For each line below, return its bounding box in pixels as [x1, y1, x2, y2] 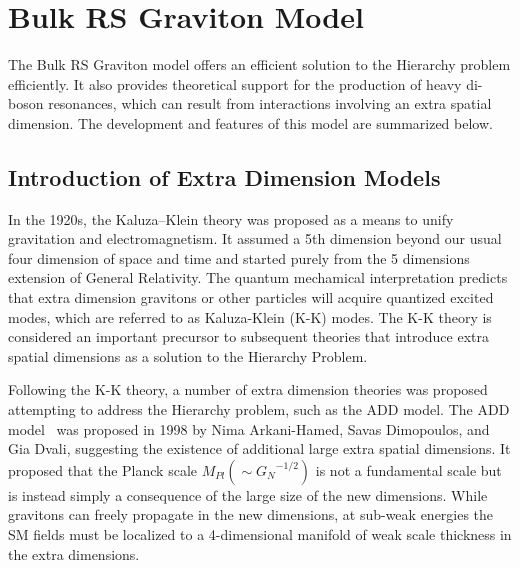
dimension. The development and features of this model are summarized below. [8, 112, 493, 133]
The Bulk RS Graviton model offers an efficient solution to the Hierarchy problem [8, 54, 511, 75]
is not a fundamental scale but [315, 459, 502, 480]
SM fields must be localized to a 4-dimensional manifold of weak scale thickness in [8, 524, 512, 545]
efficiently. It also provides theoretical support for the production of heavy [8, 73, 462, 94]
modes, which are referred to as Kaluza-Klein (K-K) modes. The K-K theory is [8, 306, 492, 327]
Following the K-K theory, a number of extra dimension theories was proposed [8, 379, 488, 400]
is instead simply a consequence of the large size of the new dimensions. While [8, 484, 488, 505]
